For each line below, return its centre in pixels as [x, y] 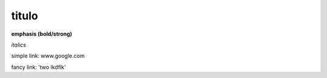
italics [19, 45]
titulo [25, 16]
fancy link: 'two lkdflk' [38, 67]
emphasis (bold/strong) [42, 34]
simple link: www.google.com [48, 56]
